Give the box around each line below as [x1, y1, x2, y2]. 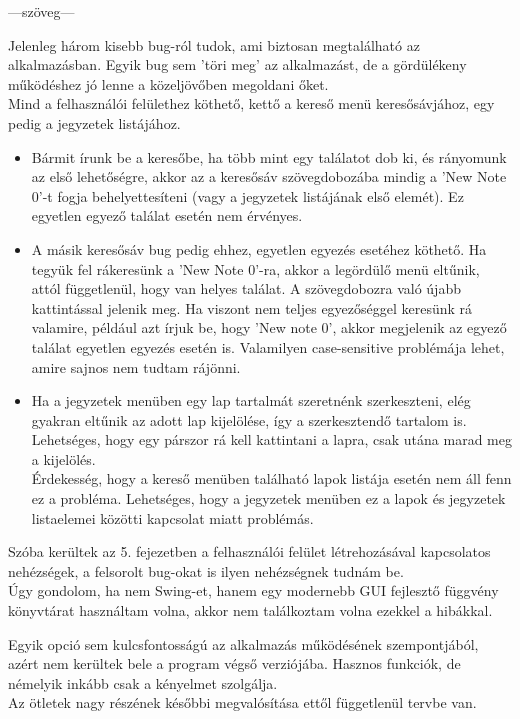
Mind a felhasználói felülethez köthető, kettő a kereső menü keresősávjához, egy [8, 93, 495, 114]
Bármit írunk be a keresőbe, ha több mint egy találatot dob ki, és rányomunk [31, 146, 507, 167]
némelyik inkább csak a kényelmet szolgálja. [8, 672, 278, 693]
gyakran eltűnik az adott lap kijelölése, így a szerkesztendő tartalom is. [31, 409, 467, 430]
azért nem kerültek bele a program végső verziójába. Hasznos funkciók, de [8, 653, 461, 674]
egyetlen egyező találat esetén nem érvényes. [31, 205, 303, 226]
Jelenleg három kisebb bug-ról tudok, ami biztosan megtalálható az [8, 34, 420, 55]
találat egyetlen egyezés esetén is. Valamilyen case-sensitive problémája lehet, [31, 336, 505, 357]
